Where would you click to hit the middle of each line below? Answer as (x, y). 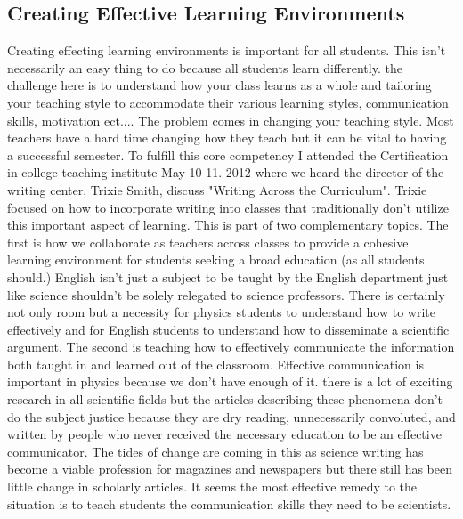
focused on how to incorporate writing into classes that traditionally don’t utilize (228, 207)
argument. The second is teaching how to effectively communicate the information (231, 347)
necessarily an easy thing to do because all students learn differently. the (205, 67)
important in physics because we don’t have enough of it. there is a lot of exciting (230, 381)
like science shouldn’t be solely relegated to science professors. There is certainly (226, 294)
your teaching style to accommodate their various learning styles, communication (228, 102)
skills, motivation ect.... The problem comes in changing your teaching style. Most (231, 120)
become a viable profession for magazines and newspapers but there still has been (230, 469)
